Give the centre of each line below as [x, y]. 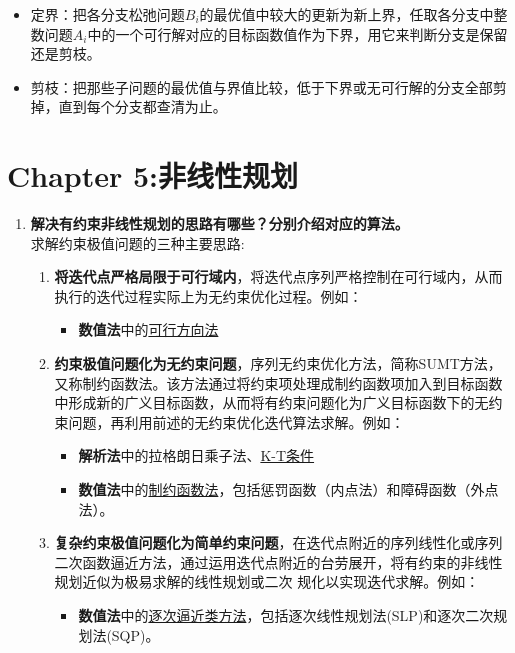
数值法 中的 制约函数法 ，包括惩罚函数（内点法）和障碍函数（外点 [288, 489]
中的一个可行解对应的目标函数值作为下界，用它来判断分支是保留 [297, 33]
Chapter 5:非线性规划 [153, 175]
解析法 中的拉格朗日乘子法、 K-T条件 [196, 455]
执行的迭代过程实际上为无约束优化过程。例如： [208, 295]
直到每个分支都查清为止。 [142, 106]
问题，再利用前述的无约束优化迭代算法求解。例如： [236, 421]
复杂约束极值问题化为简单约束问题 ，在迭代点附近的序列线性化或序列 [278, 542]
